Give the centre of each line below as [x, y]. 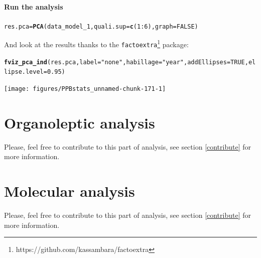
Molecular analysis [70, 191]
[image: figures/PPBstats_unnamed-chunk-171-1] [85, 89]
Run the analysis [34, 6]
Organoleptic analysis [80, 122]
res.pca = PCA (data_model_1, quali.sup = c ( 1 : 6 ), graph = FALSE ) [101, 26]
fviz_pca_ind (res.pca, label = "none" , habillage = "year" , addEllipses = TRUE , [126, 62]
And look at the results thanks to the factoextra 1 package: [96, 44]
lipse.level [24, 72]
